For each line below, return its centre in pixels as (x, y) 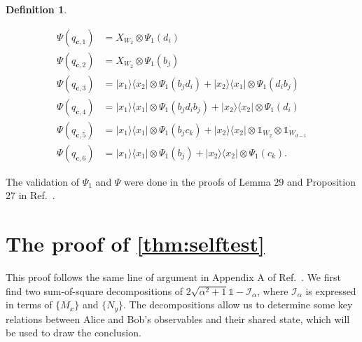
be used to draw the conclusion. (74, 333)
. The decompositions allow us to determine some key (238, 305)
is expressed (331, 290)
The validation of (43, 181)
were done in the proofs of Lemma (197, 181)
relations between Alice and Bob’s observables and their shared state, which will (178, 319)
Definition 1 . (36, 9)
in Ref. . (37, 195)
